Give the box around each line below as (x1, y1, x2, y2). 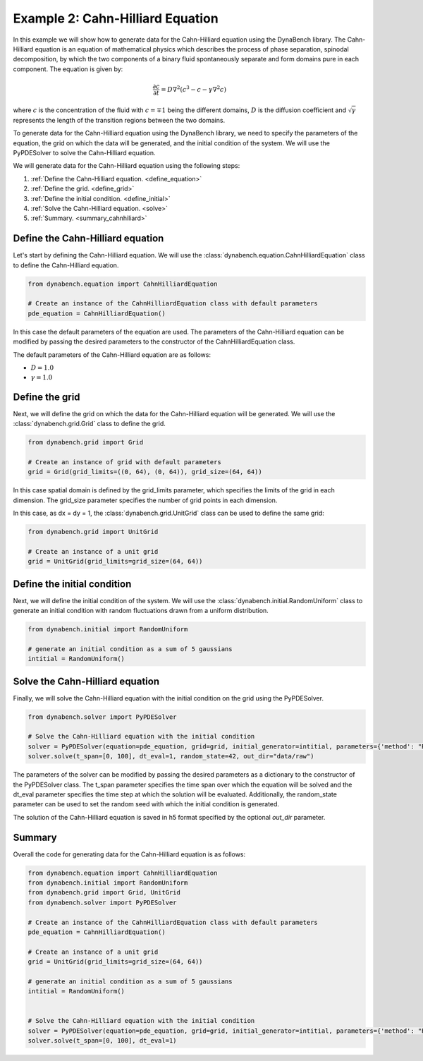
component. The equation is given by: (13, 64, 123, 73)
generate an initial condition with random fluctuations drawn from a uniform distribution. (13, 606, 269, 614)
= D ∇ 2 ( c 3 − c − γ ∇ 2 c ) (161, 84, 227, 93)
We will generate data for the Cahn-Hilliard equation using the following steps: (13, 162, 240, 170)
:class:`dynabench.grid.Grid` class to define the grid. (13, 420, 166, 428)
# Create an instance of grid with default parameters (27, 458, 221, 466)
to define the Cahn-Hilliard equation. (13, 261, 119, 269)
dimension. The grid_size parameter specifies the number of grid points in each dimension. (13, 496, 278, 504)
